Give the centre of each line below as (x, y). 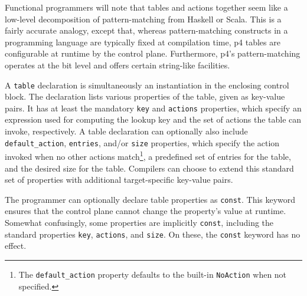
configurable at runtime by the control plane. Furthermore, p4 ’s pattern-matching (153, 53)
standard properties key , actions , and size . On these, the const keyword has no (153, 234)
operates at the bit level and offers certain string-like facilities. (117, 65)
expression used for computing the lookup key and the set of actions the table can (153, 119)
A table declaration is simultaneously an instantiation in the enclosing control (147, 85)
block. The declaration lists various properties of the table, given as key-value (145, 96)
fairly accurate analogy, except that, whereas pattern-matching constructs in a (146, 30)
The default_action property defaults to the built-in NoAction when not (153, 274)
